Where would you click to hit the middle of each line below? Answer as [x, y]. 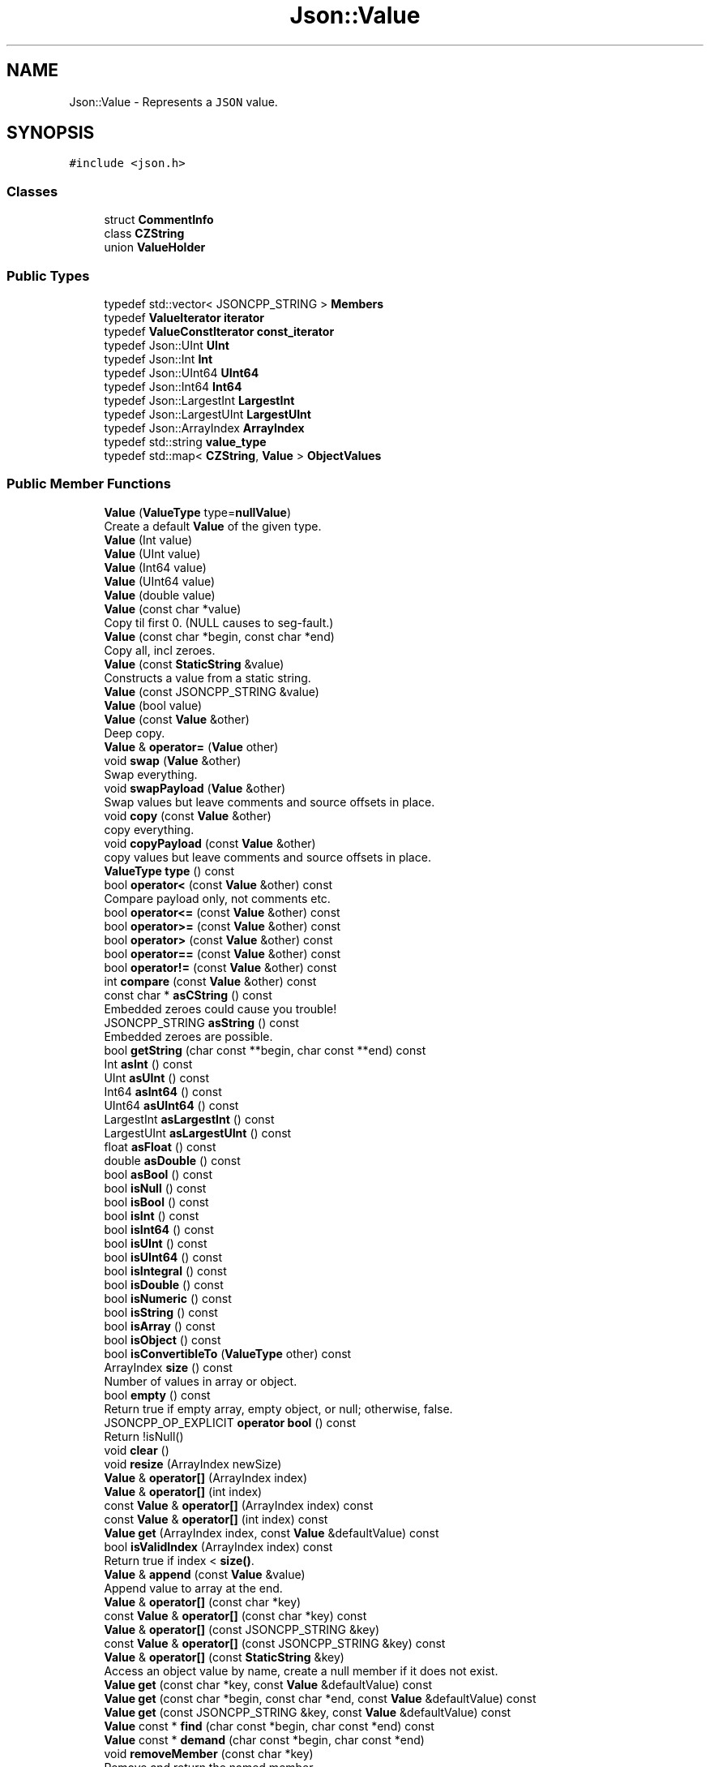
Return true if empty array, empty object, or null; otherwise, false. [278, 1408]
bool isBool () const [156, 1202]
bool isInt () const [152, 1215]
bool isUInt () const [156, 1243]
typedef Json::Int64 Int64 [173, 386]
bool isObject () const [163, 1339]
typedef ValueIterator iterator [184, 317]
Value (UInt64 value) [160, 581]
